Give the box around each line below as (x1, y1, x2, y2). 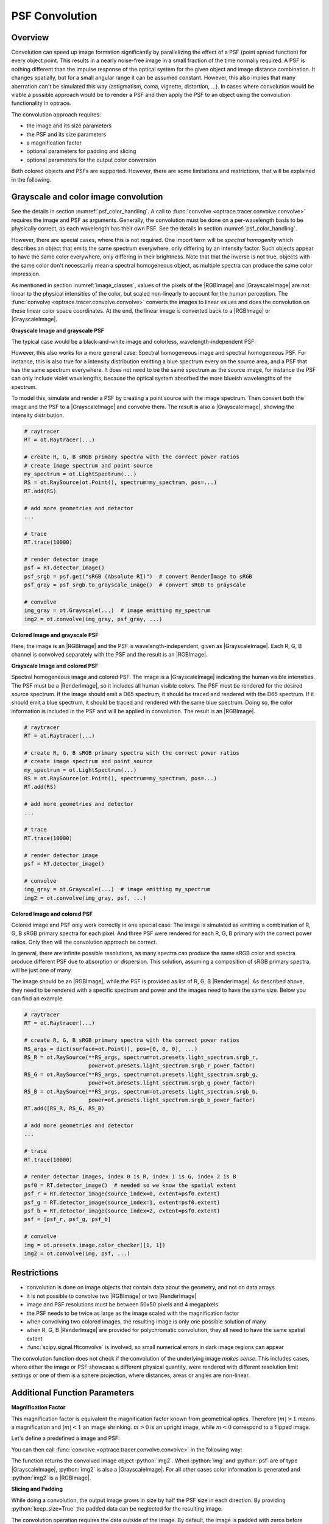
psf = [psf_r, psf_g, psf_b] (24, 1216, 111, 1223)
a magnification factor (26, 139, 82, 146)
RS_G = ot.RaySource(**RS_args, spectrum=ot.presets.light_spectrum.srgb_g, (24, 1070, 259, 1078)
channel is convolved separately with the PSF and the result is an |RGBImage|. (11, 651, 208, 658)
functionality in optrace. (11, 99, 71, 107)
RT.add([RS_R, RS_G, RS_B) (24, 1105, 105, 1112)
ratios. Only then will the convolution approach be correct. (11, 938, 158, 945)
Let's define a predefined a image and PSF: (11, 1434, 120, 1442)
